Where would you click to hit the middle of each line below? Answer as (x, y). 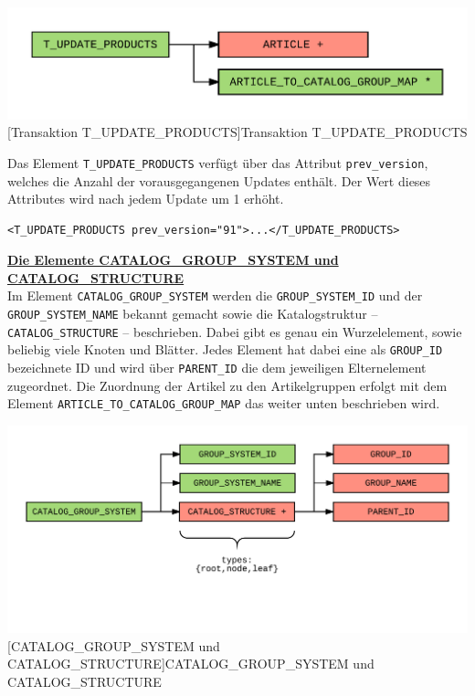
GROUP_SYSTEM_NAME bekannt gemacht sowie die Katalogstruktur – (193, 314)
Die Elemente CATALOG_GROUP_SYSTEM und (173, 260)
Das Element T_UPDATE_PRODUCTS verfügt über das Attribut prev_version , (218, 162)
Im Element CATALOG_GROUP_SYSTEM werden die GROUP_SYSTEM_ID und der (215, 295)
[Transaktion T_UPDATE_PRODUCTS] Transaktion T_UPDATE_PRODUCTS (237, 132)
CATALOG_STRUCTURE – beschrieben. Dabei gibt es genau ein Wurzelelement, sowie (235, 331)
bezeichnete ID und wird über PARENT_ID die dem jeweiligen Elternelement (217, 368)
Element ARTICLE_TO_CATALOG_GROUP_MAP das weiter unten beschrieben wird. (224, 403)
